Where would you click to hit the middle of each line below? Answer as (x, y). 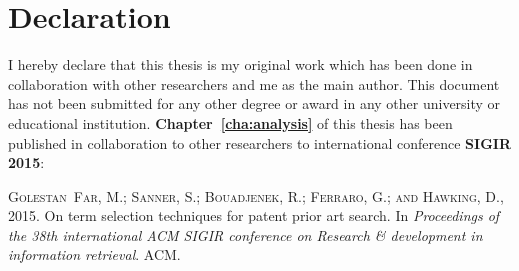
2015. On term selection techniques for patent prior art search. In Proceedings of (254, 215)
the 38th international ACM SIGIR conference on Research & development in (245, 234)
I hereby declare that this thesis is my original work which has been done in (240, 64)
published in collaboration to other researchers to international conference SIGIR (259, 142)
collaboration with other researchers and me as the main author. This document (254, 83)
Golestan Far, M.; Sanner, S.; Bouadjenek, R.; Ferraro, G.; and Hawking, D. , (256, 195)
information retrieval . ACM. (94, 254)
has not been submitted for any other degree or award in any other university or (254, 103)
